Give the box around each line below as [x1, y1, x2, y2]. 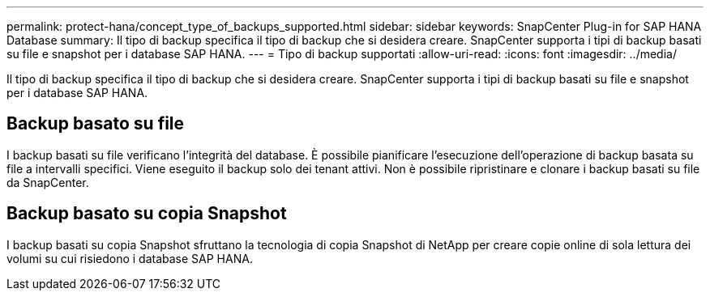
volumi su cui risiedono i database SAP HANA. [6, 251, 253, 265]
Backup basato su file [6, 113, 185, 134]
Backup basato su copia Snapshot [6, 203, 287, 224]
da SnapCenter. [6, 175, 89, 189]
